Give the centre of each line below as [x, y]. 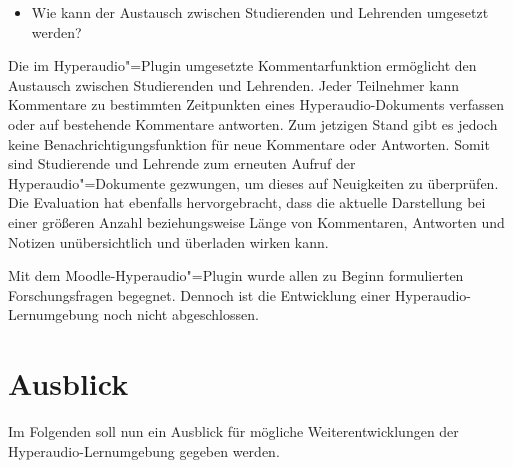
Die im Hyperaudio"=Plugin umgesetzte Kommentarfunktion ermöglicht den [242, 65]
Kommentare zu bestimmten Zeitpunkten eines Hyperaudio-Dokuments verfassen [256, 104]
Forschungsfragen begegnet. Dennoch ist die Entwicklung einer [199, 294]
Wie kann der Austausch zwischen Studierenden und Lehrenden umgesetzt [260, 12]
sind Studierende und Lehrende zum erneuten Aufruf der [182, 163]
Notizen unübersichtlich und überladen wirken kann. [168, 241]
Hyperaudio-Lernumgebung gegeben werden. [144, 450]
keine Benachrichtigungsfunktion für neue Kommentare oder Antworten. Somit [249, 143]
